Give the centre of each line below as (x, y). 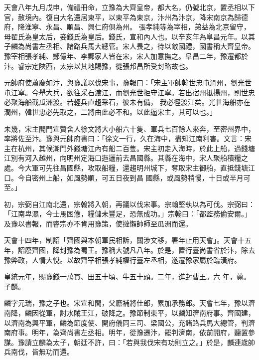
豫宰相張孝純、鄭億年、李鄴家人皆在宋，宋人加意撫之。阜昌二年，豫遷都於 (126, 56)
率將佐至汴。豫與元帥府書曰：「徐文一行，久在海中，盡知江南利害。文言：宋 (128, 138)
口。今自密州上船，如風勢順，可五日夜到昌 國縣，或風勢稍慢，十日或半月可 (127, 177)
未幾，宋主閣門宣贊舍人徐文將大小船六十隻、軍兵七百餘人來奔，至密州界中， (129, 128)
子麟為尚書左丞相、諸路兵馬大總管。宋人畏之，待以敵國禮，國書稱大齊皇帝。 (129, 46)
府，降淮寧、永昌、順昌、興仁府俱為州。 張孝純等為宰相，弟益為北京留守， (127, 27)
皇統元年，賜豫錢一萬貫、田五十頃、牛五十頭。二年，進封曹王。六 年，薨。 (127, 276)
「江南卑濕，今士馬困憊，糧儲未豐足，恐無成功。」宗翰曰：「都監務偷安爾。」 (128, 214)
